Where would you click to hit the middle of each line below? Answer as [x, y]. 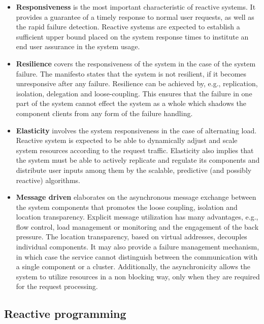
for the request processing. [57, 286]
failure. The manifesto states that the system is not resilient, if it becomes [131, 73]
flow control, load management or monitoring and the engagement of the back [137, 226]
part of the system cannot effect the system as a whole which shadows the [131, 103]
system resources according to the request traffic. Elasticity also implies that [135, 150]
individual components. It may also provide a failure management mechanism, [138, 247]
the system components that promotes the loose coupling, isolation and [127, 207]
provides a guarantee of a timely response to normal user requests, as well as [135, 16]
